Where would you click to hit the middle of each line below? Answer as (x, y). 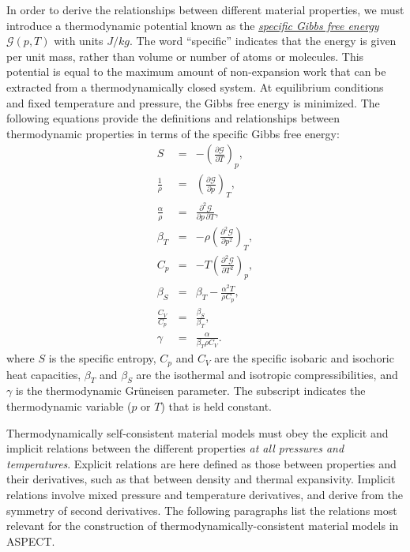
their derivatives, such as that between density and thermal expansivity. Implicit (201, 479)
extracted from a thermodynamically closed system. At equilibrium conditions (195, 86)
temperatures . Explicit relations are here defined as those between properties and (201, 463)
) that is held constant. (216, 406)
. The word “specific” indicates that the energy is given (263, 41)
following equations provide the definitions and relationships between (173, 118)
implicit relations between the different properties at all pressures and (175, 448)
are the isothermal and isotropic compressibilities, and (267, 374)
